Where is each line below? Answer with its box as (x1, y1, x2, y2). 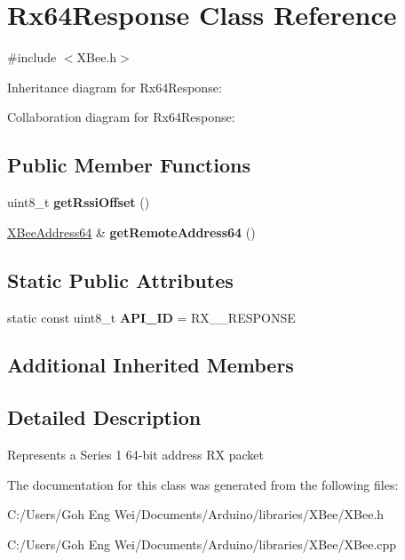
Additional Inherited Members (7, 351, 294, 379)
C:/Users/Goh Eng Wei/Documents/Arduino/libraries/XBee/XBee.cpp (7, 534, 397, 553)
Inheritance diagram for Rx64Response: (7, 77, 222, 96)
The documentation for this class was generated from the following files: (7, 475, 399, 493)
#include (7, 48, 57, 67)
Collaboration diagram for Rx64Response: (7, 108, 235, 126)
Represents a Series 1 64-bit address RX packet (7, 445, 265, 464)
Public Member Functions (7, 151, 250, 179)
